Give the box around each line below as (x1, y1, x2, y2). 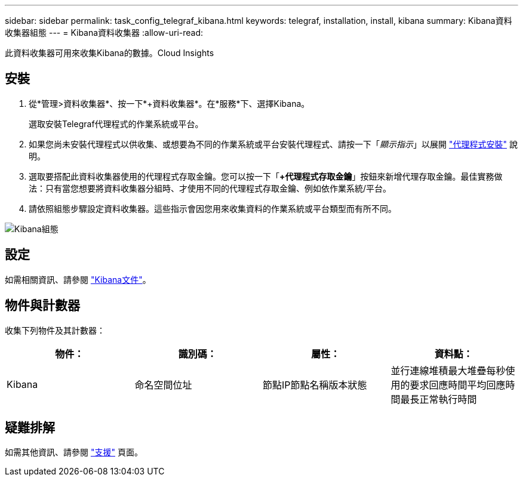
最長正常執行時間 (400, 393, 477, 405)
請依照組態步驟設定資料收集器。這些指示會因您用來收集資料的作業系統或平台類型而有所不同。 (29, 203, 396, 214)
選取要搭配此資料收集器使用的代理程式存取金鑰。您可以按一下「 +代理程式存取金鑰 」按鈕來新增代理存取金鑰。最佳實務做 (29, 171, 503, 181)
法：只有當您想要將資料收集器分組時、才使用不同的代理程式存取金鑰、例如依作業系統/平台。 (29, 183, 392, 193)
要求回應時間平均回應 (410, 378, 506, 391)
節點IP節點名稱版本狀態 (263, 378, 367, 391)
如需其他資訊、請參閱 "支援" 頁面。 (5, 447, 143, 458)
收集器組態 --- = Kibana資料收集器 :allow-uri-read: (5, 27, 204, 38)
